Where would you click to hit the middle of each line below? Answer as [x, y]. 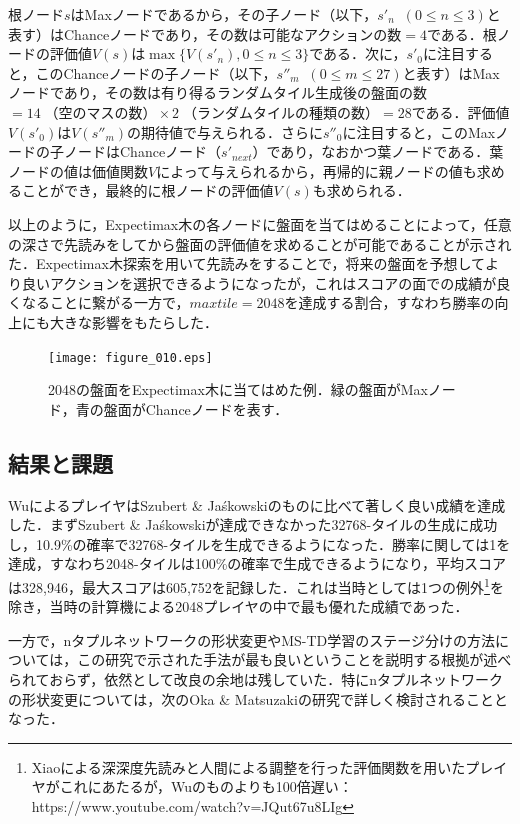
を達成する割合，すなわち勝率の [389, 302]
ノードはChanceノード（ [142, 151]
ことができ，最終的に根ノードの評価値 [147, 190]
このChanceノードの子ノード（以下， [156, 72]
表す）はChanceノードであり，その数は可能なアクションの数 [205, 33]
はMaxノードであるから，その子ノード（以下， [224, 14]
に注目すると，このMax [419, 131]
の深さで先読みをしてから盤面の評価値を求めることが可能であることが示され [260, 243]
